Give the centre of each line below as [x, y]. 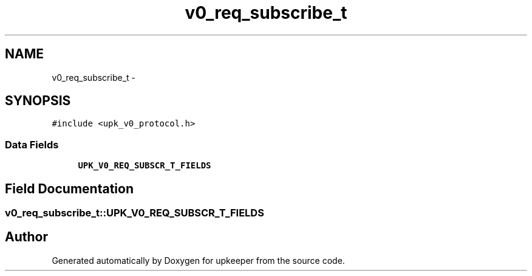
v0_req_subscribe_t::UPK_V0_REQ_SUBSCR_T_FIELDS [135, 213]
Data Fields [32, 144]
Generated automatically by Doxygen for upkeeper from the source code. [198, 260]
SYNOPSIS [38, 101]
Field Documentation [69, 188]
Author [26, 237]
